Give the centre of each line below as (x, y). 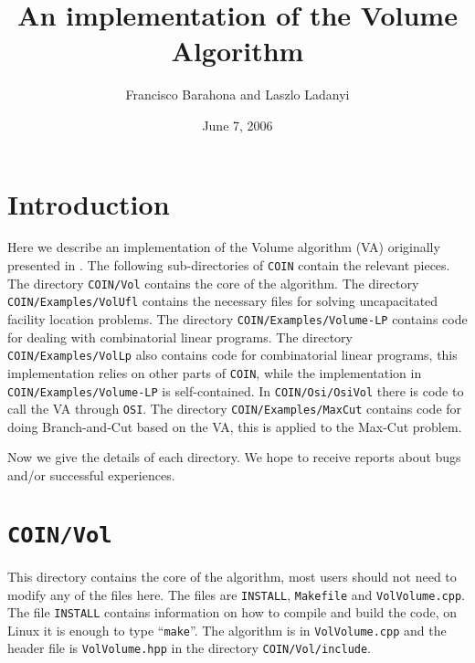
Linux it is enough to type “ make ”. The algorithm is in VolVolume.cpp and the (227, 630)
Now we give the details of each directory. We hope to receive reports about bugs (234, 457)
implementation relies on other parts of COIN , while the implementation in (215, 372)
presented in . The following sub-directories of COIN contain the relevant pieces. (229, 265)
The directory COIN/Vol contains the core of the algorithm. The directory (213, 283)
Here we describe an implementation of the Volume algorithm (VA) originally (224, 247)
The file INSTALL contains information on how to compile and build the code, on (232, 612)
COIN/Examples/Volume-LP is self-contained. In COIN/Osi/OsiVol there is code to (236, 390)
